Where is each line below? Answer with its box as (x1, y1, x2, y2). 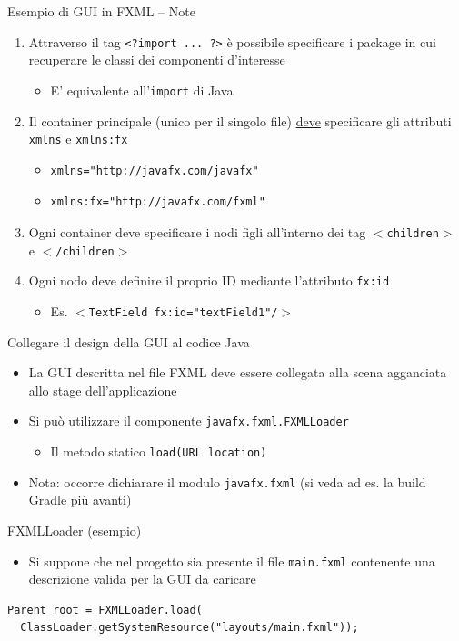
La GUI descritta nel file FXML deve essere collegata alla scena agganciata (28, 363, 447, 382)
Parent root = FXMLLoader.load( (7, 603, 203, 616)
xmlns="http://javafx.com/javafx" (50, 164, 259, 177)
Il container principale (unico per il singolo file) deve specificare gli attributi (28, 111, 452, 130)
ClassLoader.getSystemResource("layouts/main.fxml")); (20, 621, 359, 635)
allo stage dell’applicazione (28, 380, 177, 399)
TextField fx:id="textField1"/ (88, 305, 278, 319)
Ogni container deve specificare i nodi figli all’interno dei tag (28, 222, 366, 241)
